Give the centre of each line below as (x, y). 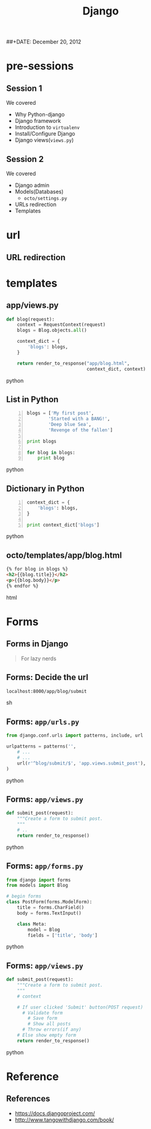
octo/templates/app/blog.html (64, 555)
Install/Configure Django (45, 134)
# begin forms (24, 896)
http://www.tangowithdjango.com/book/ (64, 1119)
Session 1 (24, 88)
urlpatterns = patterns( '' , (41, 746)
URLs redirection (36, 204)
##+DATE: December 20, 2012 (44, 42)
